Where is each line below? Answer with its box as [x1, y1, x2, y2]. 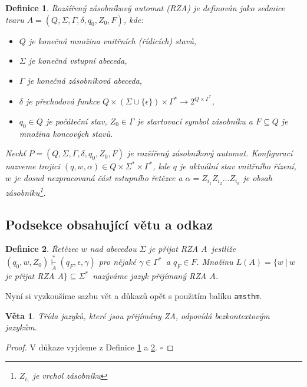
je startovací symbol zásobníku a [137, 115, 253, 127]
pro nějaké [98, 255, 136, 268]
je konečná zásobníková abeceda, [27, 74, 143, 86]
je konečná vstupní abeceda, [28, 54, 127, 67]
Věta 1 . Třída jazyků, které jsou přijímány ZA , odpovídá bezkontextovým [5, 309, 270, 322]
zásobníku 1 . [5, 184, 46, 198]
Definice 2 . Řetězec [5, 242, 78, 255]
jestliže [211, 242, 236, 255]
